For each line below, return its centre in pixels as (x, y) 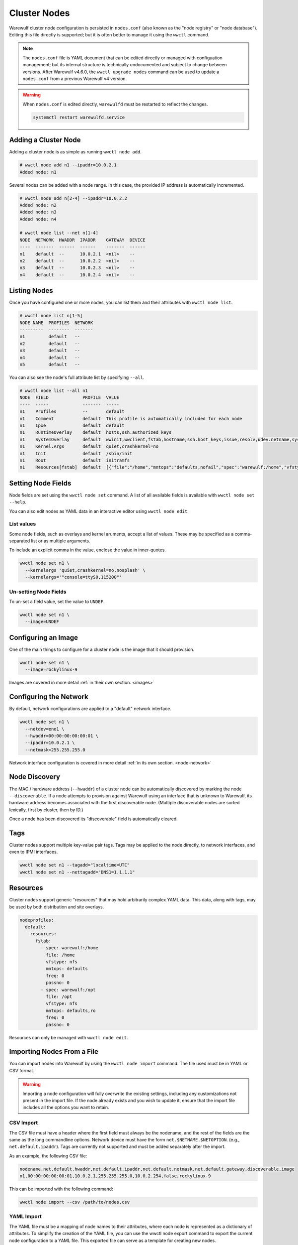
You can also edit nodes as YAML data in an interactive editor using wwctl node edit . (99, 511)
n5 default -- (50, 365)
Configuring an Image (43, 637)
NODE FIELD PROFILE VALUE (69, 398)
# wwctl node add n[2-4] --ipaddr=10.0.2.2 (74, 198)
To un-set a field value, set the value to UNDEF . (57, 601)
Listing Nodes (31, 291)
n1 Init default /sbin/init (76, 453)
